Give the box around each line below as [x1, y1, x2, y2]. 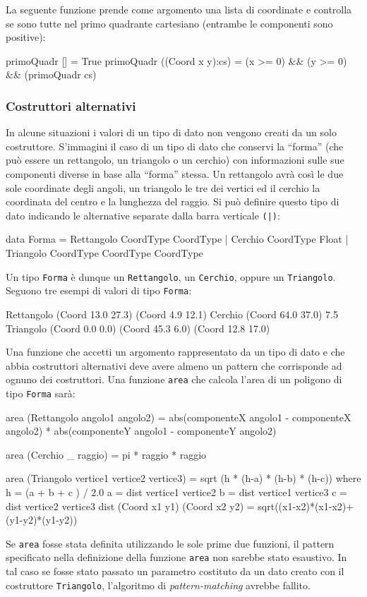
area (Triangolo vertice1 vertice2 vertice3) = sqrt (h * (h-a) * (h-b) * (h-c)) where [6, 471, 361, 486]
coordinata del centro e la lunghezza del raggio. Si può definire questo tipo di [6, 194, 339, 209]
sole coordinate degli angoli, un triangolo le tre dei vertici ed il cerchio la [6, 180, 320, 195]
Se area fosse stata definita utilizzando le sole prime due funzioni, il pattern [6, 536, 335, 550]
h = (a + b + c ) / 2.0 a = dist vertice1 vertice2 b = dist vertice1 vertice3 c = [6, 484, 347, 499]
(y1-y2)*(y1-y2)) [6, 512, 78, 527]
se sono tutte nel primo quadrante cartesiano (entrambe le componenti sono [6, 16, 333, 30]
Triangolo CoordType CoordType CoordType [6, 246, 203, 260]
